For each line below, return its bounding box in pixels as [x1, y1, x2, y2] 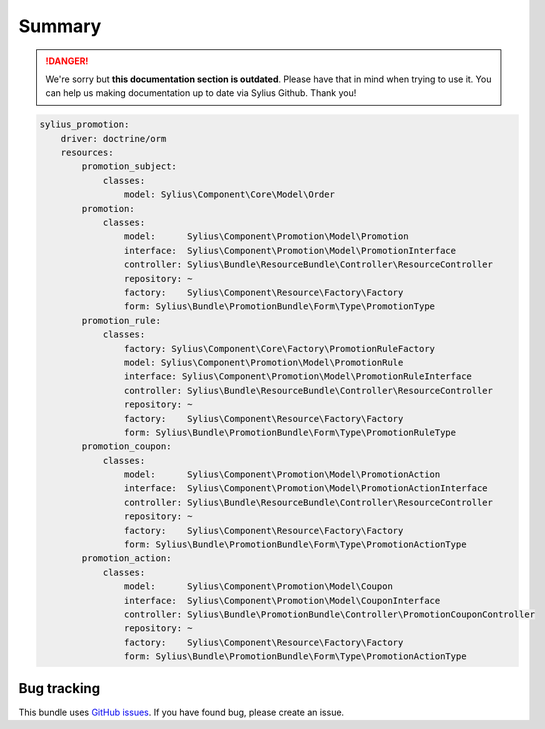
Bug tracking [18, 680, 100, 697]
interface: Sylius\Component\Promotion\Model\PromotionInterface [123, 245, 457, 256]
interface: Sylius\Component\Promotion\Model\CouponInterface [123, 595, 441, 606]
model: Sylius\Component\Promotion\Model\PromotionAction [123, 469, 441, 480]
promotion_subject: [81, 161, 177, 172]
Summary [18, 15, 102, 37]
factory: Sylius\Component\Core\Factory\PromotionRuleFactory [123, 343, 435, 354]
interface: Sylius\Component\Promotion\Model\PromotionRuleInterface [123, 371, 472, 382]
